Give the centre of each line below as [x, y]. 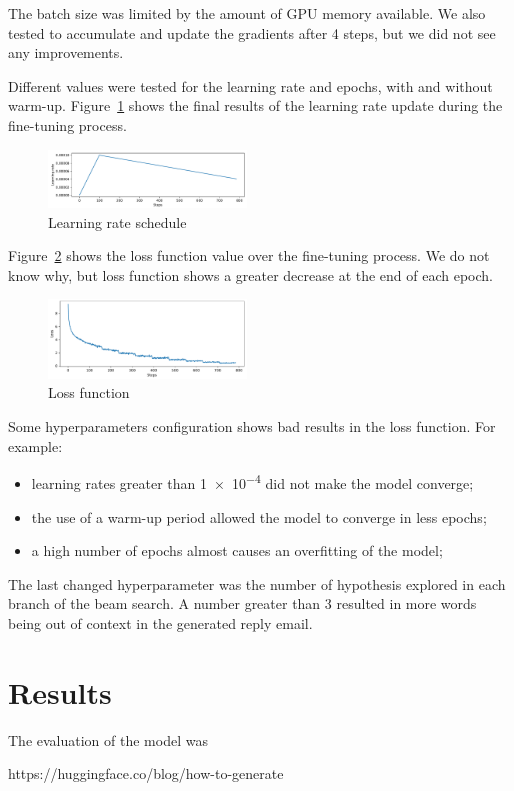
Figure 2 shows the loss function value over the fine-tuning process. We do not [249, 255]
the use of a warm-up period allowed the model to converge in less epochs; [259, 516]
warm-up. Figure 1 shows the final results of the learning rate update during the [255, 105]
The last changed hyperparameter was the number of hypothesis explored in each [257, 583]
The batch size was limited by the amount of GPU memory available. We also [247, 13]
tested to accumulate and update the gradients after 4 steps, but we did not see [252, 32]
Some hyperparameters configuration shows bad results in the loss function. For [252, 426]
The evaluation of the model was [108, 739]
